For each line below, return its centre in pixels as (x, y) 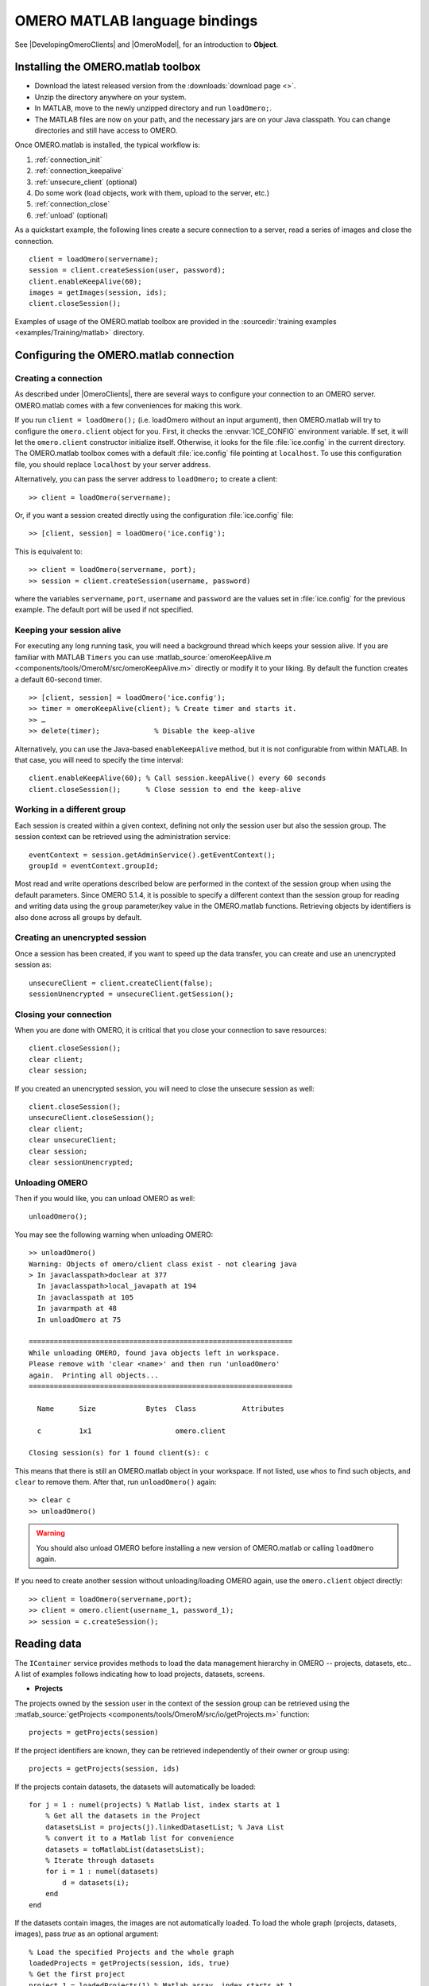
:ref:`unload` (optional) (71, 215)
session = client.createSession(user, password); (128, 270)
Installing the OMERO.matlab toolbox (108, 67)
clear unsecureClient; (73, 1140)
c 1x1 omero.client (131, 1431)
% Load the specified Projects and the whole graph (131, 1952)
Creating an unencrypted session (81, 937)
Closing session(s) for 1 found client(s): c (119, 1453)
